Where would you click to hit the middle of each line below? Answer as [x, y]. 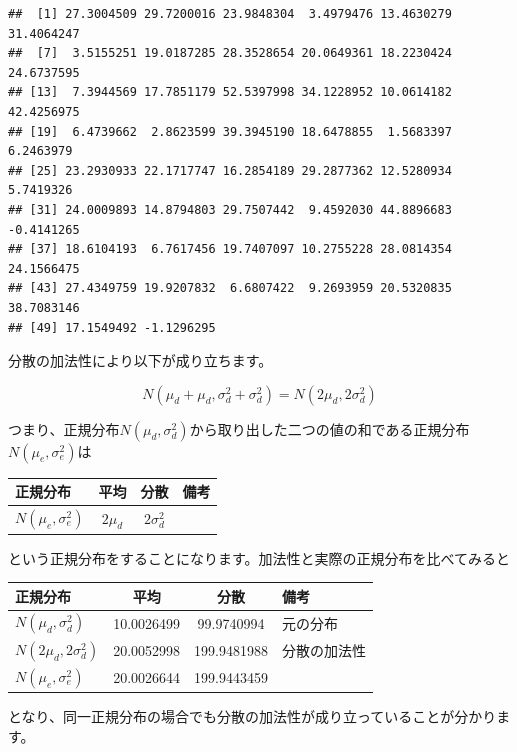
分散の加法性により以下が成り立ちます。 [140, 360]
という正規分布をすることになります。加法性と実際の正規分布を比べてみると [259, 557]
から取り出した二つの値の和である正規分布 [329, 428]
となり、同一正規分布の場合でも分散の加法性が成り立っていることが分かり [252, 716]
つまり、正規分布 [64, 428]
